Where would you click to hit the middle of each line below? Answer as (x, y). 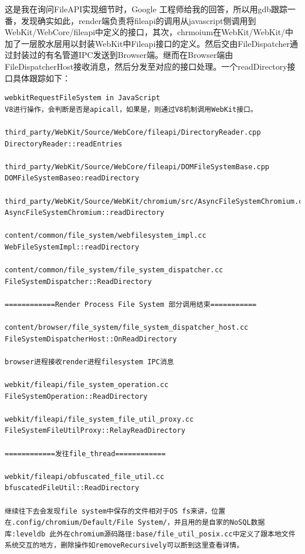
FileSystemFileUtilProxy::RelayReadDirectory (95, 431)
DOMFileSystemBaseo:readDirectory (72, 178)
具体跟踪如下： (41, 78)
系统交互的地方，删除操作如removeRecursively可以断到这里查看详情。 (124, 546)
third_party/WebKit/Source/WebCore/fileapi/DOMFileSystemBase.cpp (137, 167)
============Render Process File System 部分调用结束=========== (131, 304)
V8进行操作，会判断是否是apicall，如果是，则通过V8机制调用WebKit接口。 (131, 109)
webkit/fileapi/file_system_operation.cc (87, 385)
